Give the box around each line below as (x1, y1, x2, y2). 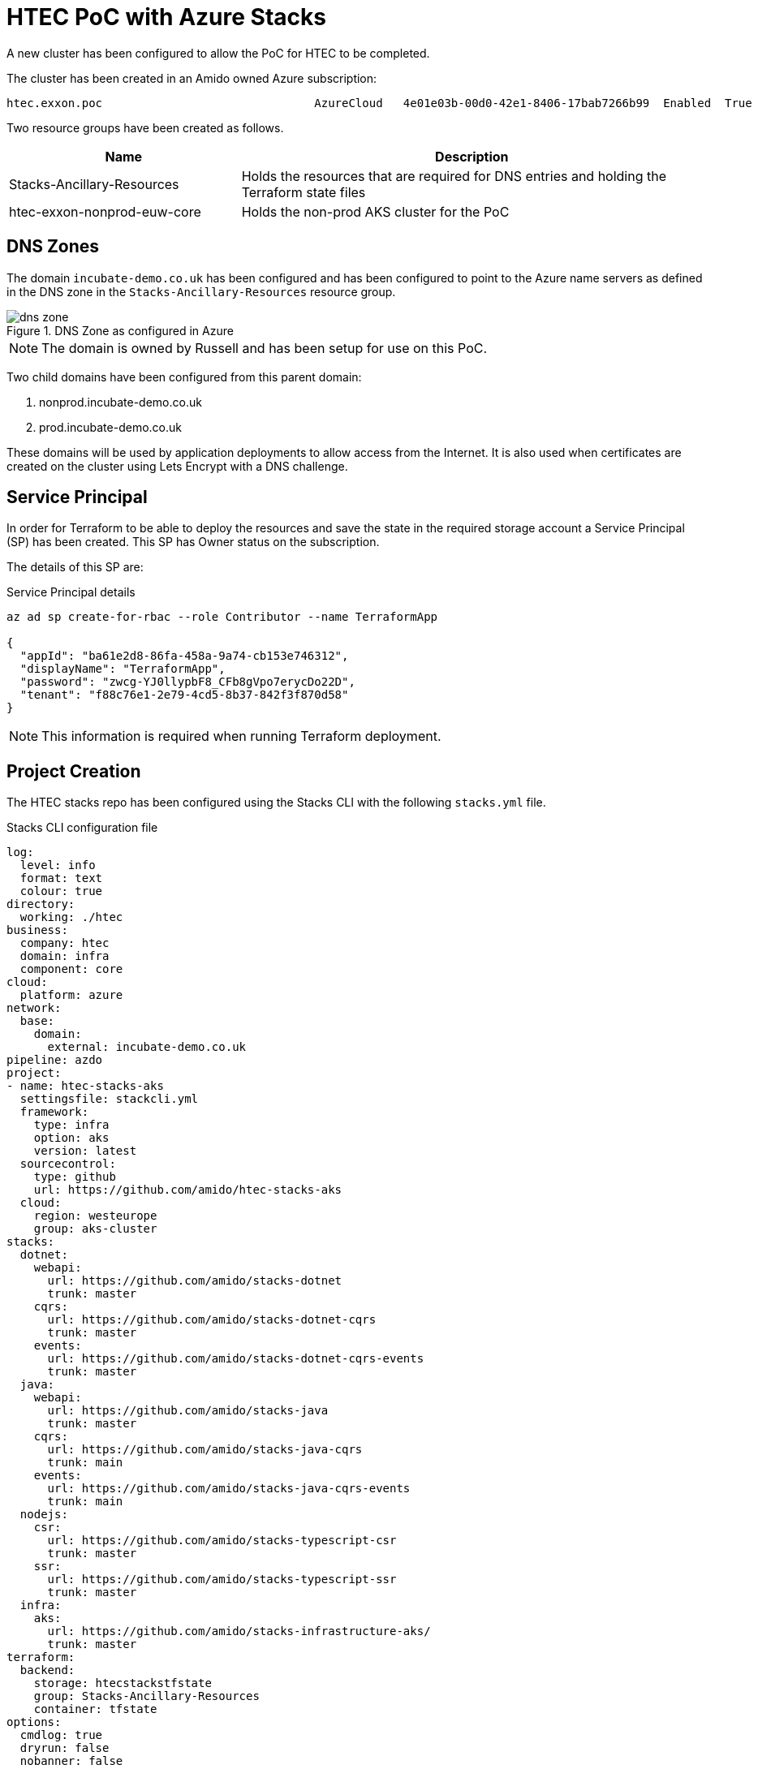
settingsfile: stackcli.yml (19, 1092, 199, 1106)
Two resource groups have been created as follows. (6, 120, 284, 135)
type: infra (33, 1118, 110, 1132)
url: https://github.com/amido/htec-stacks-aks (33, 1183, 342, 1197)
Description (435, 148, 509, 165)
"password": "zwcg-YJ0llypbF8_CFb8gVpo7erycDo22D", (19, 675, 355, 689)
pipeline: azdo (6, 1053, 103, 1067)
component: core (19, 962, 123, 976)
